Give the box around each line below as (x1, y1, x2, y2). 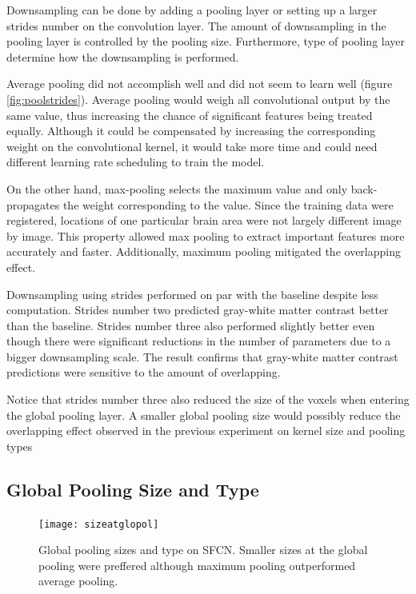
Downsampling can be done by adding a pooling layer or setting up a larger (6, 2, 378, 18)
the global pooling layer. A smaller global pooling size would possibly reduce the (6, 406, 401, 423)
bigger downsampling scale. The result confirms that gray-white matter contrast (6, 348, 398, 365)
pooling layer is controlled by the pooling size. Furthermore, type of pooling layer (6, 33, 406, 50)
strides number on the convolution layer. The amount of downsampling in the (6, 17, 386, 34)
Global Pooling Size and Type (6, 476, 259, 501)
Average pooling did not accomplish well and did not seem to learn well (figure (6, 75, 393, 92)
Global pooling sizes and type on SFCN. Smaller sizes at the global (38, 541, 368, 558)
